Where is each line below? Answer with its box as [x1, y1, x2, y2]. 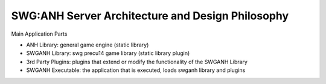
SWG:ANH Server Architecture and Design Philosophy [11, 9, 289, 22]
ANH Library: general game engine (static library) [26, 41, 149, 48]
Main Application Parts [11, 30, 68, 37]
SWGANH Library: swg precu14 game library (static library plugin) [26, 50, 190, 57]
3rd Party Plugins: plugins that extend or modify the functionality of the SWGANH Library [26, 58, 248, 65]
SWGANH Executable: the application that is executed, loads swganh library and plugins [26, 66, 246, 74]
